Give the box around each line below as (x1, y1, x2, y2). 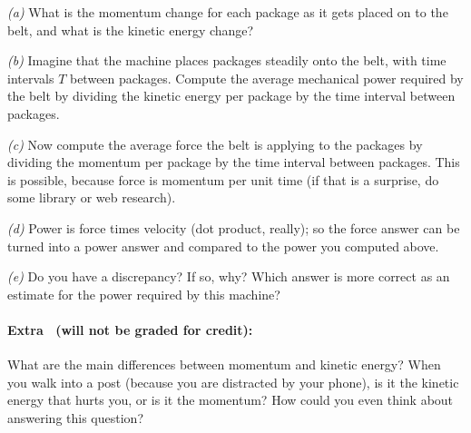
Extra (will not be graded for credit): (7, 320, 253, 339)
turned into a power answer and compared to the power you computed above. (7, 236, 439, 255)
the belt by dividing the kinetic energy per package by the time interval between (7, 86, 456, 105)
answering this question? (7, 408, 143, 427)
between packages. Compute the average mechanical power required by (69, 68, 464, 87)
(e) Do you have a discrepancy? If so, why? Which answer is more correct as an (7, 267, 450, 286)
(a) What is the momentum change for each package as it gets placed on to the (7, 3, 448, 21)
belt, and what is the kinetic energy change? (7, 20, 254, 39)
